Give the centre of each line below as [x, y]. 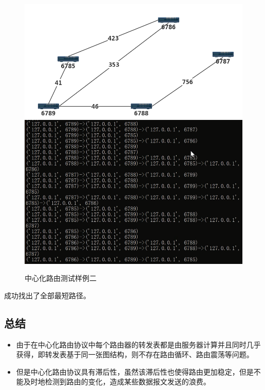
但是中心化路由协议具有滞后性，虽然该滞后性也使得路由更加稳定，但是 [135, 371]
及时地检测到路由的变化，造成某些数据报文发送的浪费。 [117, 382]
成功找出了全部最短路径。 [47, 295]
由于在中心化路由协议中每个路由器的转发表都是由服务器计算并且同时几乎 [138, 344]
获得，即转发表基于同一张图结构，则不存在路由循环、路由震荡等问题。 [135, 354]
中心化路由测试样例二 [61, 278]
